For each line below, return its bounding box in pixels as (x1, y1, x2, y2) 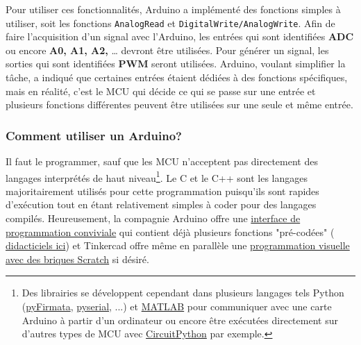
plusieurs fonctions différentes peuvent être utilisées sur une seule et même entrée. (6, 97, 353, 112)
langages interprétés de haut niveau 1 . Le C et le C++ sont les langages (6, 168, 308, 185)
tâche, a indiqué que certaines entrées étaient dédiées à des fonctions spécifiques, (6, 70, 348, 85)
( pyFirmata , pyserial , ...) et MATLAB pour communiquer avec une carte (22, 299, 332, 314)
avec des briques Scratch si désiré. (6, 251, 149, 266)
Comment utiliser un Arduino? (6, 126, 182, 144)
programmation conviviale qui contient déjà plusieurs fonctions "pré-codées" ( (6, 224, 335, 239)
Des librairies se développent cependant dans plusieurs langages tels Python (22, 285, 344, 300)
